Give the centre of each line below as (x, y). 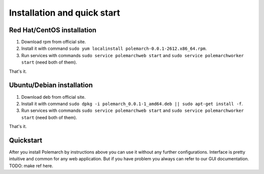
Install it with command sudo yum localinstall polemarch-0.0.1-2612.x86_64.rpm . (114, 48)
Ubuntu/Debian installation (51, 85)
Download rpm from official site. (54, 42)
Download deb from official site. (53, 97)
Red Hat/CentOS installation (53, 30)
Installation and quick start (65, 13)
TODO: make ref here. (31, 166)
